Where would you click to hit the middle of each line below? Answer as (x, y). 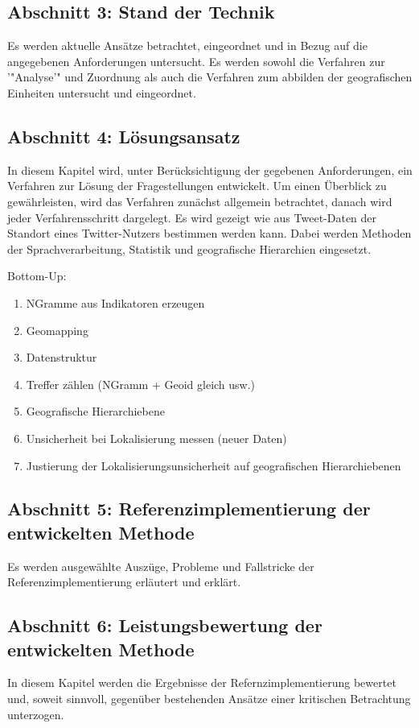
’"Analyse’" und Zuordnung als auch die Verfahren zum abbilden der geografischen (210, 77)
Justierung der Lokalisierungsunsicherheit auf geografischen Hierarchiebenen (214, 465)
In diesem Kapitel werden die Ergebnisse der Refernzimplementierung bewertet (202, 682)
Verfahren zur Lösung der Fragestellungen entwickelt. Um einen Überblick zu (197, 186)
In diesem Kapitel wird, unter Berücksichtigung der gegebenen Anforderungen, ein (210, 170)
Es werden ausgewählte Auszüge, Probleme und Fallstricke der (161, 566)
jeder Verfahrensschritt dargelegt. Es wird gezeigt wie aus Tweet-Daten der (192, 217)
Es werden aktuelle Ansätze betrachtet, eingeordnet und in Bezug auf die (187, 45)
